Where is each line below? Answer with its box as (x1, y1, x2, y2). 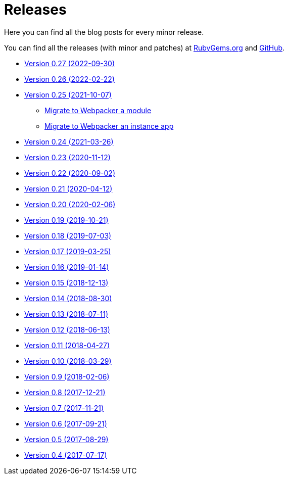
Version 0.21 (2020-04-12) (24, 184, 113, 193)
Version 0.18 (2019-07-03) (24, 231, 112, 240)
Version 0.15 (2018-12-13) (24, 278, 109, 287)
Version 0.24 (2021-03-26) (24, 137, 114, 146)
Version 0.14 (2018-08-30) (24, 294, 112, 303)
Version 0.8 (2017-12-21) (24, 388, 106, 397)
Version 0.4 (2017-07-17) (24, 450, 107, 459)
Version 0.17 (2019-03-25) (24, 247, 111, 256)
